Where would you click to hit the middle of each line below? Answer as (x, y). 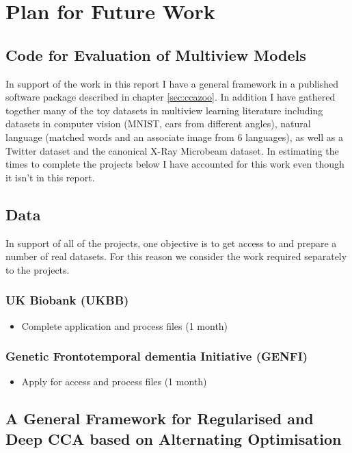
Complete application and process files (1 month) (125, 325)
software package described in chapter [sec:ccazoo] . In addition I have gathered (171, 97)
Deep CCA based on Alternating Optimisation (174, 438)
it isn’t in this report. (50, 177)
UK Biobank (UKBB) (67, 300)
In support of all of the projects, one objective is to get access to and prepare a (171, 243)
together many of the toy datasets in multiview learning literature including (164, 110)
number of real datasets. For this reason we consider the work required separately (176, 256)
